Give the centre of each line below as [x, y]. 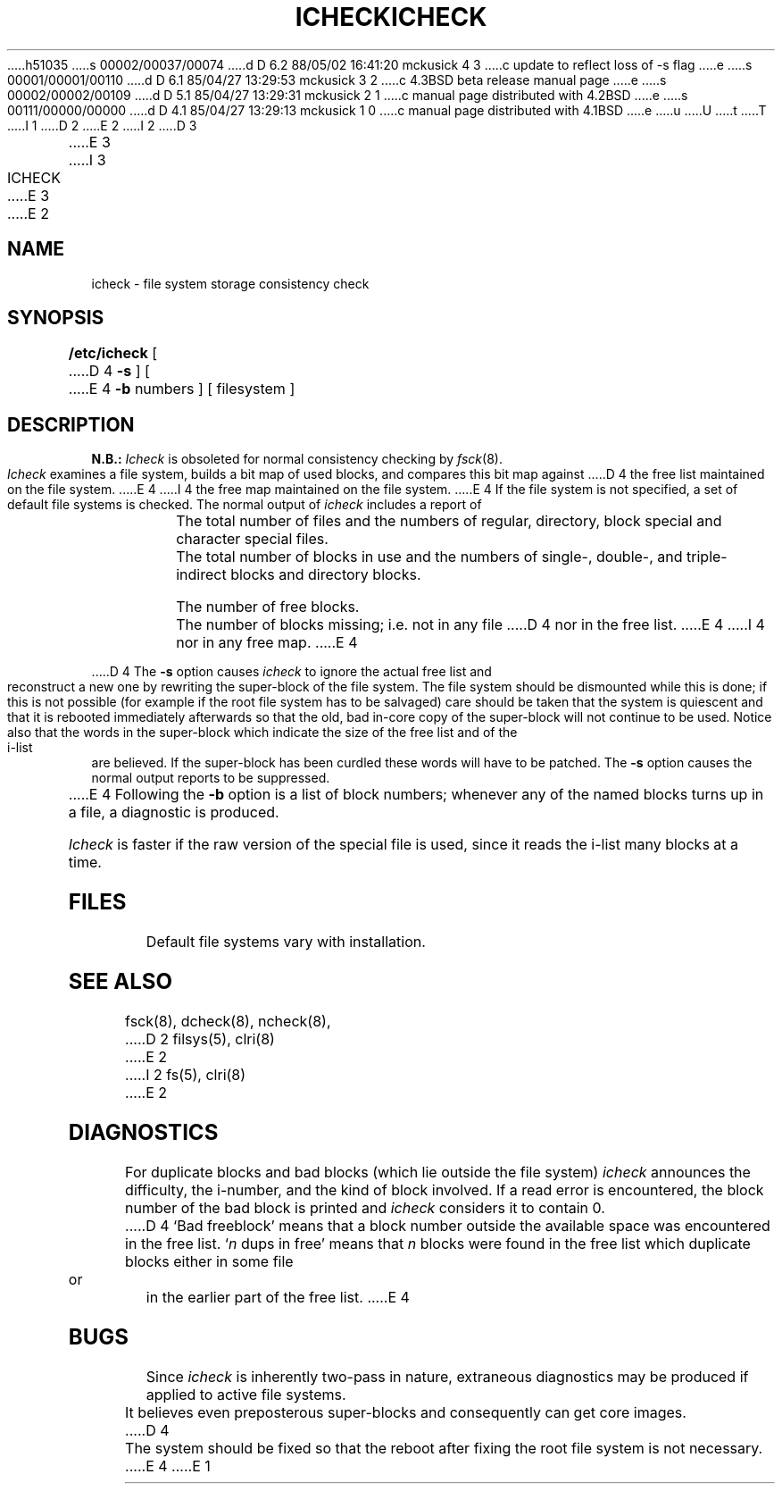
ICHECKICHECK [391, 17]
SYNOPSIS [56, 318]
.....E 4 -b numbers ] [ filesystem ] [182, 389]
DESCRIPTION [71, 424]
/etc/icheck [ [113, 353]
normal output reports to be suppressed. [211, 778]
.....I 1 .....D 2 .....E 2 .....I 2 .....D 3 [102, 125]
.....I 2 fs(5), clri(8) [186, 1074]
